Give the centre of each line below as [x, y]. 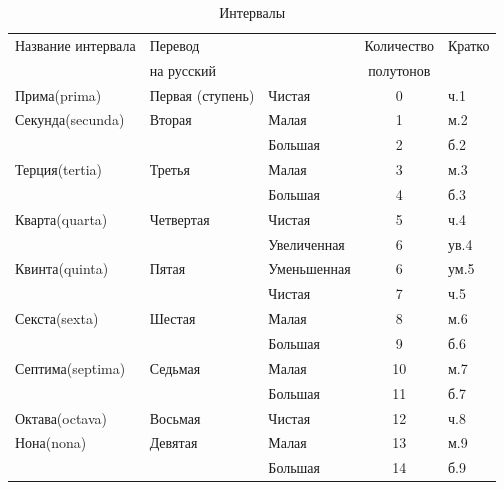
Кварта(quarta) [61, 218]
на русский [183, 69]
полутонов [399, 69]
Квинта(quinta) [62, 268]
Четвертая [179, 218]
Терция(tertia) [59, 169]
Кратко [469, 44]
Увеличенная [306, 243]
